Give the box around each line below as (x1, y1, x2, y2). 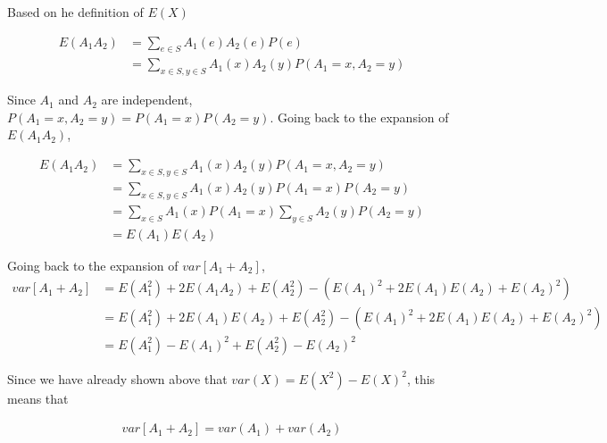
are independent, (101, 90, 193, 109)
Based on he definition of (7, 3, 144, 21)
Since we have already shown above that (7, 369, 228, 388)
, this (406, 369, 436, 388)
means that (7, 389, 69, 407)
